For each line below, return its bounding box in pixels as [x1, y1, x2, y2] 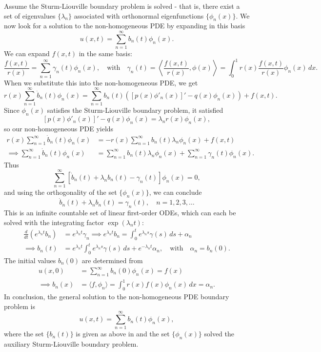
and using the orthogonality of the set [4, 187, 117, 197]
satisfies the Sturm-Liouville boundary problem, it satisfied [47, 105, 223, 115]
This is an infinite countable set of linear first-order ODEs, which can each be [4, 207, 236, 218]
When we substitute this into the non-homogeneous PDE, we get [4, 77, 198, 87]
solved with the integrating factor [4, 217, 104, 227]
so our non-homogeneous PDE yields [4, 123, 114, 133]
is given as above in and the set [76, 329, 170, 339]
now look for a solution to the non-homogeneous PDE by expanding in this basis [4, 21, 245, 31]
